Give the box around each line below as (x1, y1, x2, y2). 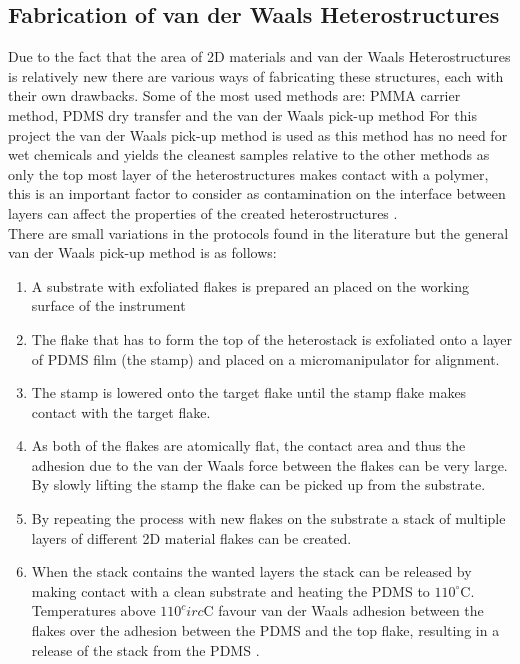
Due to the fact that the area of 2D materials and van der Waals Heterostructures (8, 46, 511, 67)
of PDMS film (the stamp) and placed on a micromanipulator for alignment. (31, 348, 500, 369)
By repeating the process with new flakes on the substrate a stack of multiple (31, 508, 506, 529)
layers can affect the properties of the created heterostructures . (8, 202, 398, 223)
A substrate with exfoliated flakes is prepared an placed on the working (31, 275, 469, 296)
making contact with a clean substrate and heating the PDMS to (31, 580, 430, 601)
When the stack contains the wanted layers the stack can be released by (31, 561, 472, 582)
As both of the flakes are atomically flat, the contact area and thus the (31, 435, 466, 456)
